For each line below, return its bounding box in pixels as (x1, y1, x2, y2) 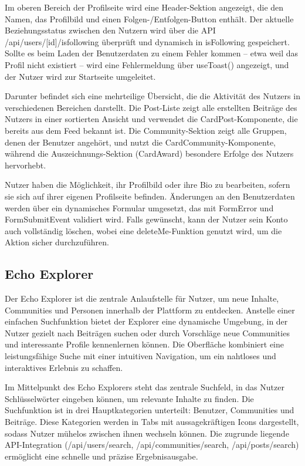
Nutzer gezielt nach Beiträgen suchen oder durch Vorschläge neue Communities (5, 326, 290, 339)
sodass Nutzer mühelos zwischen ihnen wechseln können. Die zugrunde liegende (5, 427, 289, 439)
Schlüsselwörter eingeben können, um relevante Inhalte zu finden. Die (5, 392, 254, 404)
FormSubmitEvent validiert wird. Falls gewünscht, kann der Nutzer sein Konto (5, 213, 288, 225)
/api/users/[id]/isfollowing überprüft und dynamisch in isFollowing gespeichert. (5, 35, 290, 48)
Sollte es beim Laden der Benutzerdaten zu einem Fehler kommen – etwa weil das (5, 47, 299, 59)
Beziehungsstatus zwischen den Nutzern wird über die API (5, 24, 216, 36)
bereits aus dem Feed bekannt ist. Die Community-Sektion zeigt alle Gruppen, (5, 124, 287, 136)
